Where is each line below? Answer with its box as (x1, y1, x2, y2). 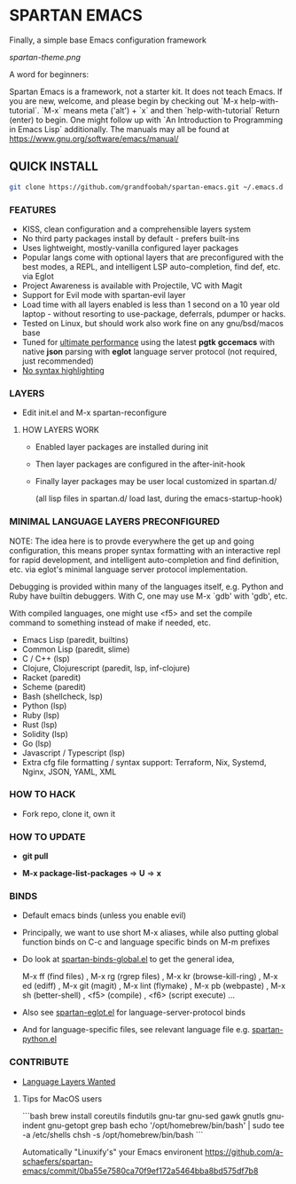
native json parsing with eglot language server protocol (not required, (21, 346, 277, 357)
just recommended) (21, 356, 95, 366)
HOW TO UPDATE (9, 830, 86, 843)
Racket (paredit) (21, 671, 82, 683)
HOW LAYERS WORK (21, 425, 99, 435)
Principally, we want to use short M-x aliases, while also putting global (21, 928, 279, 938)
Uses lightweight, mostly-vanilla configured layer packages (21, 242, 239, 253)
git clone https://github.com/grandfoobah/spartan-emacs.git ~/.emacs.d (9, 183, 284, 192)
